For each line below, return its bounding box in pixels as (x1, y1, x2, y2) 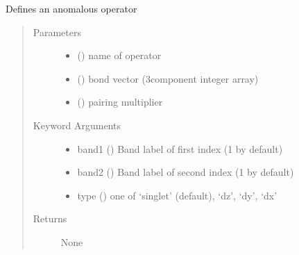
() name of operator (77, 48, 162, 63)
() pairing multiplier (77, 94, 163, 109)
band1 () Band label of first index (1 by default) (77, 141, 283, 156)
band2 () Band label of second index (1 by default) (77, 165, 294, 179)
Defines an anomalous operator (6, 1, 137, 15)
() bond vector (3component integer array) (77, 71, 259, 85)
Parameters (33, 24, 81, 39)
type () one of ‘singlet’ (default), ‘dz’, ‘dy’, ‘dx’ (77, 188, 277, 202)
